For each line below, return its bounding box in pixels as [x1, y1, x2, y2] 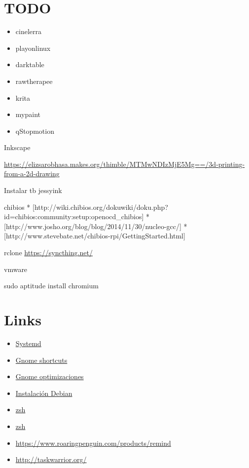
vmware [4, 264, 28, 274]
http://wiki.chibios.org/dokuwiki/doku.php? [34, 201, 168, 212]
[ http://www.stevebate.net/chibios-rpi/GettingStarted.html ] [4, 231, 185, 241]
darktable [15, 59, 44, 70]
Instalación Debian [15, 388, 72, 398]
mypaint [15, 109, 40, 119]
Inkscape [4, 142, 31, 153]
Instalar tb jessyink [4, 185, 62, 195]
